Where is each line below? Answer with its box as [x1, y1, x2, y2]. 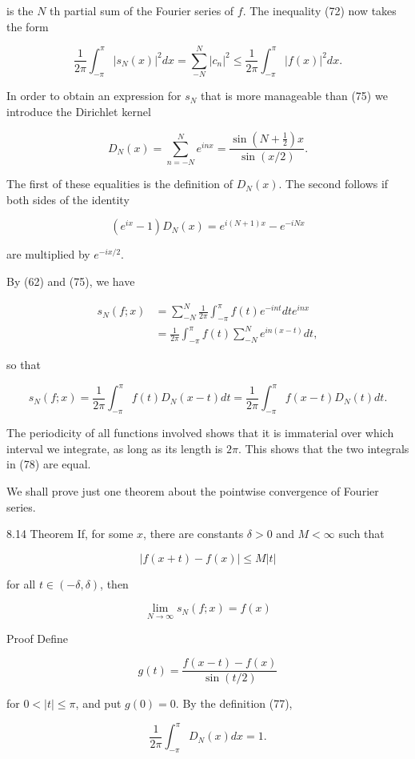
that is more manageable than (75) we [201, 87, 388, 104]
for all [6, 575, 36, 592]
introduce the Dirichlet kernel [6, 102, 151, 119]
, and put [75, 695, 122, 712]
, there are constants [143, 525, 244, 542]
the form [6, 18, 49, 34]
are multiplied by [6, 246, 90, 263]
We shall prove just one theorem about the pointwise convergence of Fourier [6, 482, 379, 499]
